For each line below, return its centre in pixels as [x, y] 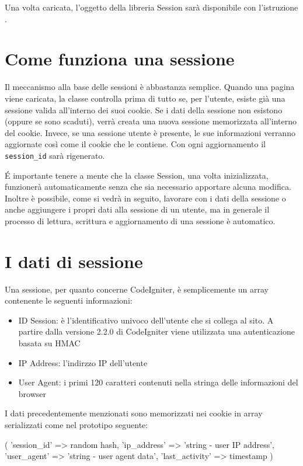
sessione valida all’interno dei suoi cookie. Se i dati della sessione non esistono [144, 109]
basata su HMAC [49, 343]
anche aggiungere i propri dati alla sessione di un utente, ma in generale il [137, 209]
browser [32, 393]
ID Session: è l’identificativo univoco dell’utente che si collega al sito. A [146, 320]
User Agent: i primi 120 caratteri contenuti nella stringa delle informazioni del [158, 382]
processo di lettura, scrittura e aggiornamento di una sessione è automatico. [140, 220]
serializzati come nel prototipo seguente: [76, 424]
